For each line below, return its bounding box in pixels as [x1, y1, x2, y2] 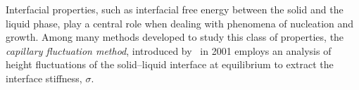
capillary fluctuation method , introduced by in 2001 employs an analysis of [6, 43, 332, 58]
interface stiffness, [6, 70, 82, 85]
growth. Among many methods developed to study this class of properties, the [6, 30, 344, 44]
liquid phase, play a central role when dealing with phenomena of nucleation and [6, 15, 354, 30]
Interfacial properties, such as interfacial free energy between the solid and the [6, 2, 344, 16]
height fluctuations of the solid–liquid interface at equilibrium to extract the [6, 57, 334, 72]
